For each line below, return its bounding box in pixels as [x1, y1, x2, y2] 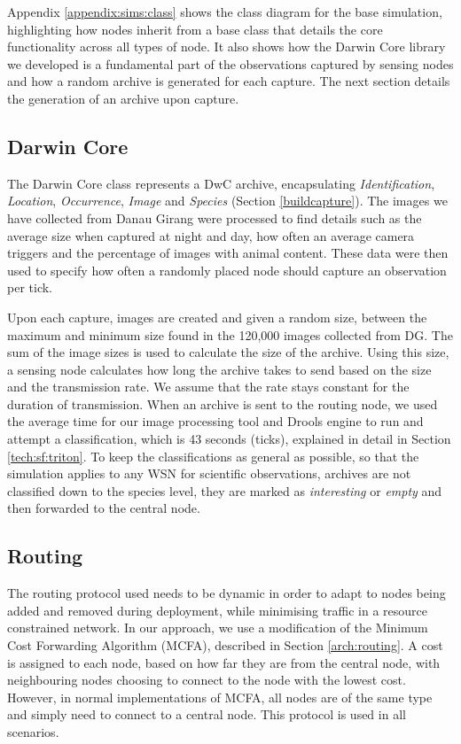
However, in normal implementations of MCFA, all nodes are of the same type [7, 687, 433, 706]
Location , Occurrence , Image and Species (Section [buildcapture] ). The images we [7, 191, 448, 210]
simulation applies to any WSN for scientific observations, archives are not [7, 464, 411, 483]
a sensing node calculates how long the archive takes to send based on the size [7, 360, 432, 378]
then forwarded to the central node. [7, 499, 200, 517]
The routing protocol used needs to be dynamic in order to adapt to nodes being [7, 584, 446, 602]
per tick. [7, 278, 52, 297]
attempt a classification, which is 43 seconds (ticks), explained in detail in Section [7, 430, 451, 448]
